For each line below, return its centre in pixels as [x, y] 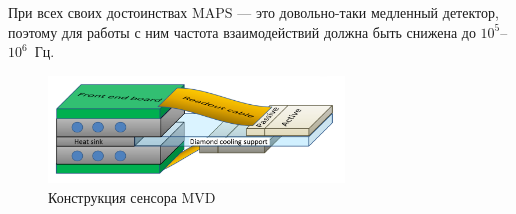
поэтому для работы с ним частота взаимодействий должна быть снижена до [242, 31]
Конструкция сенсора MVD [132, 197]
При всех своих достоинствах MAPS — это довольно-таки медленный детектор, [253, 12]
